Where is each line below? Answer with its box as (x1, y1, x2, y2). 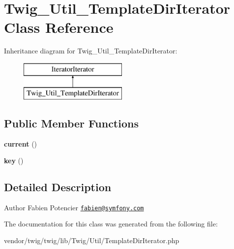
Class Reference (4, 17, 114, 37)
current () (4, 139, 37, 149)
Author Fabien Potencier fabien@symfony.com (4, 202, 144, 212)
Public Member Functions (4, 116, 139, 131)
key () (4, 155, 24, 165)
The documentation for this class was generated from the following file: (4, 219, 218, 229)
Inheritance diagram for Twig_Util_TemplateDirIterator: (4, 46, 177, 56)
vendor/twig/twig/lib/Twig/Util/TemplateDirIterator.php (4, 235, 179, 245)
